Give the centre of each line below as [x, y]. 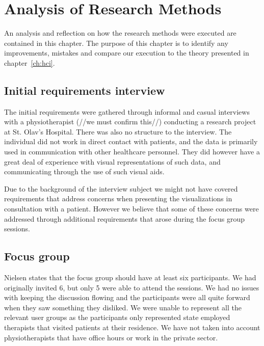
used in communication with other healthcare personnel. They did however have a [132, 152]
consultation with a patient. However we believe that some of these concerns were [131, 209]
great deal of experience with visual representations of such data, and [112, 161]
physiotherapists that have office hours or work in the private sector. [111, 337]
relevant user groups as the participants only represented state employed [117, 317]
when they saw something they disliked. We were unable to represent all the [123, 307]
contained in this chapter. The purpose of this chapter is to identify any [116, 43]
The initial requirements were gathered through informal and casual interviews [127, 111]
